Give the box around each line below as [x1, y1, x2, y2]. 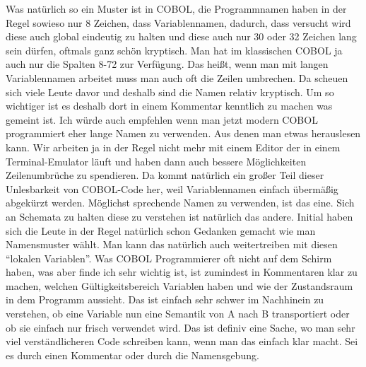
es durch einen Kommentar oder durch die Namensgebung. [6, 347, 259, 362]
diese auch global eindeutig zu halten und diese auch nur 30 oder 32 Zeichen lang [6, 29, 357, 44]
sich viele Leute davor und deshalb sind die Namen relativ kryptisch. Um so [6, 84, 334, 99]
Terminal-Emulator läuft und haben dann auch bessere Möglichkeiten [6, 153, 307, 168]
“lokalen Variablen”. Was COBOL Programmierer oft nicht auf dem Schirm [6, 250, 332, 265]
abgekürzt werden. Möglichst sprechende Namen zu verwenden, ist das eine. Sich [6, 195, 355, 210]
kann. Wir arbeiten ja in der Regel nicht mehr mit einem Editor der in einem [6, 139, 341, 154]
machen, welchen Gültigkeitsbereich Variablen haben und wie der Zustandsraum [6, 278, 353, 293]
